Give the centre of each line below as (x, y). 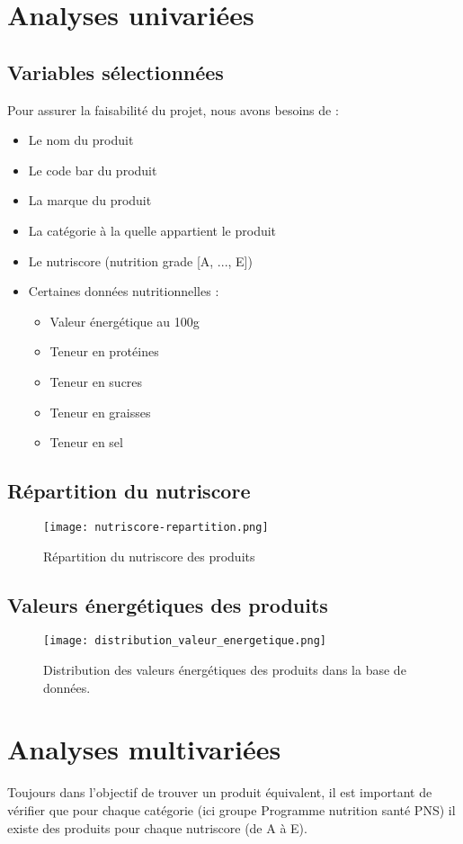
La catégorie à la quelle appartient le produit (152, 230)
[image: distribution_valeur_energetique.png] (185, 641)
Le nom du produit (81, 140)
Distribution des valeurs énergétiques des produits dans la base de (225, 670)
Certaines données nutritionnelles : (124, 291)
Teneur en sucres (96, 381)
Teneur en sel (86, 442)
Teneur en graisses (100, 412)
